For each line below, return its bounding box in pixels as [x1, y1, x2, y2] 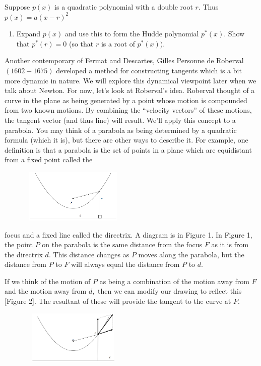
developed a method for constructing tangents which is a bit [56, 65, 242, 75]
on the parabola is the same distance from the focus [42, 239, 203, 250]
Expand [16, 28, 41, 39]
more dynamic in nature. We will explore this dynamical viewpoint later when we [5, 75, 256, 85]
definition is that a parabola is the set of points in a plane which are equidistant [5, 144, 252, 155]
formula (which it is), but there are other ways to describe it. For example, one [5, 134, 248, 145]
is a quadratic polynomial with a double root [54, 2, 193, 12]
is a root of [101, 38, 135, 49]
